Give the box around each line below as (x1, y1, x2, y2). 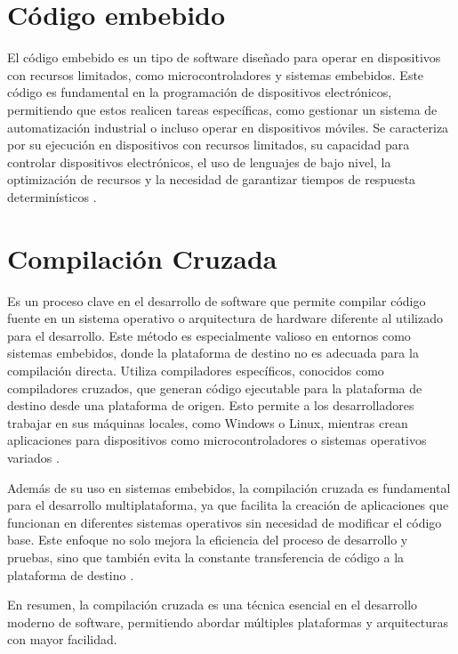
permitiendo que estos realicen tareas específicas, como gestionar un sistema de (7, 100, 438, 118)
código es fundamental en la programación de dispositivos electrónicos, (7, 83, 392, 101)
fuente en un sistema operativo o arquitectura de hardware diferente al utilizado (7, 309, 444, 327)
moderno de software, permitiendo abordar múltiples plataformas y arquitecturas (7, 612, 449, 631)
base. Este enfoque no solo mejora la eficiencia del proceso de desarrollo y (7, 530, 408, 549)
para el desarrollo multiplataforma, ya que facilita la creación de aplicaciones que (7, 496, 449, 514)
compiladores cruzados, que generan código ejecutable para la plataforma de (7, 378, 422, 397)
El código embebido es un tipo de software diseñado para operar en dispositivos (7, 48, 441, 67)
